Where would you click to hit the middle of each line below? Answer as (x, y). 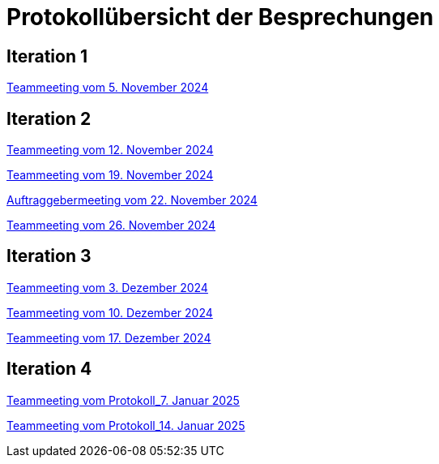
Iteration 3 (49, 256)
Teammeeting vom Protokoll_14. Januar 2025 (126, 425)
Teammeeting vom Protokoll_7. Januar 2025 (123, 400)
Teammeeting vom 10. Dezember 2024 (110, 312)
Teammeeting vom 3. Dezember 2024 (107, 287)
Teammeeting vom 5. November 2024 (108, 88)
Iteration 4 (49, 369)
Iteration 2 (49, 118)
